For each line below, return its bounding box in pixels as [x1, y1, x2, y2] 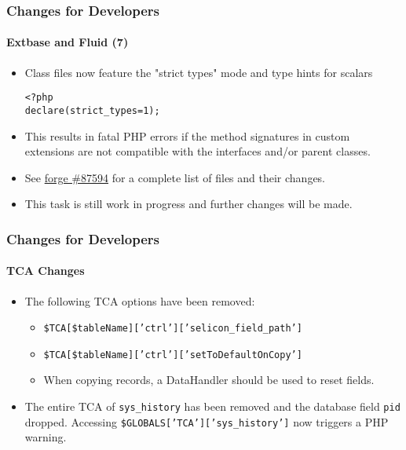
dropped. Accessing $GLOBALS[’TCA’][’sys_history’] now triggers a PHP [24, 413, 389, 430]
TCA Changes [6, 262, 85, 279]
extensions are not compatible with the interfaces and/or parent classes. [24, 143, 371, 159]
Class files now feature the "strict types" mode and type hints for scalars [24, 64, 373, 80]
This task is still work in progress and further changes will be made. [24, 196, 353, 212]
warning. [24, 429, 67, 445]
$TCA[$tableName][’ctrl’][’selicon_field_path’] [43, 323, 302, 335]
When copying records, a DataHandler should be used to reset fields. [43, 371, 375, 388]
